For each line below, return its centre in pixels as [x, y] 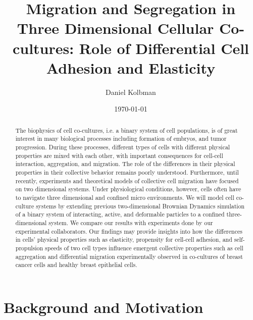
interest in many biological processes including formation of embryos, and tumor [121, 139]
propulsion [29, 248]
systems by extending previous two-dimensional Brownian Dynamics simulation [140, 206]
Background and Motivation [104, 307]
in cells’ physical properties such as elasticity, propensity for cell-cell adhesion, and [124, 239]
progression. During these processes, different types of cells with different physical [123, 147]
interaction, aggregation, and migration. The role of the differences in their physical [125, 164]
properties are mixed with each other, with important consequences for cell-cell [119, 155]
